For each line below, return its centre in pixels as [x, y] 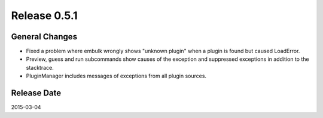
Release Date [36, 93]
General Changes [44, 37]
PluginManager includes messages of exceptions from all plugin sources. [116, 76]
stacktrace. [40, 67]
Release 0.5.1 [44, 15]
